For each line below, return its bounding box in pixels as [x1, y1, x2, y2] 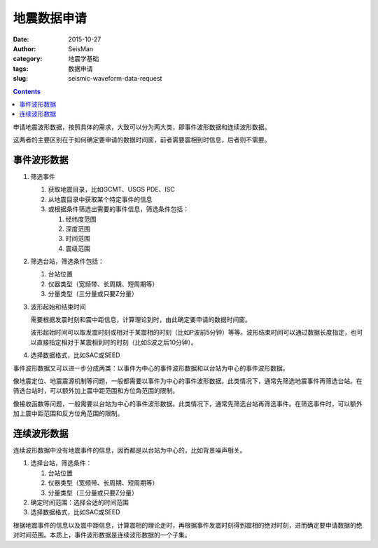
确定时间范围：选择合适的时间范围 [30, 498, 129, 507]
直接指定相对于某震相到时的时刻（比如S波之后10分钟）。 [36, 338, 197, 347]
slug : [13, 74, 28, 83]
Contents [13, 87, 41, 95]
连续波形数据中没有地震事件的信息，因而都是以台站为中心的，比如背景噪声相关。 [13, 446, 246, 455]
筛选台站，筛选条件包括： [30, 257, 104, 266]
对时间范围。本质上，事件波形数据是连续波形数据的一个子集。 [13, 530, 191, 540]
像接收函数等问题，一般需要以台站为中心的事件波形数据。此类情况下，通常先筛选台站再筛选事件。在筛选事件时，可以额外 [13, 399, 363, 408]
